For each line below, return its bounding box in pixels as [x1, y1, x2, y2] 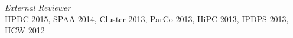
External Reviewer [5, 1, 71, 13]
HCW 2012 [5, 24, 45, 36]
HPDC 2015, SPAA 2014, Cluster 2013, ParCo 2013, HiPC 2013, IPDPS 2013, [5, 12, 289, 25]
